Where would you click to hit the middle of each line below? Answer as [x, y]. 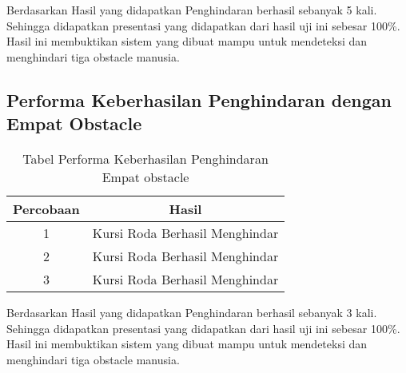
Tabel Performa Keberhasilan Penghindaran [145, 158]
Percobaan [46, 208]
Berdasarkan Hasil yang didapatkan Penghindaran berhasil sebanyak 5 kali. [192, 10]
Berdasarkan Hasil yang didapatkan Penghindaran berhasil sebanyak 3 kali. [192, 312]
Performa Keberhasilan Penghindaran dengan [199, 99]
